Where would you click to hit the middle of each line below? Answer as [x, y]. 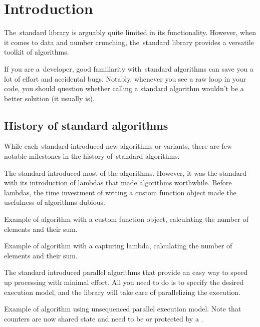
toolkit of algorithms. [37, 52]
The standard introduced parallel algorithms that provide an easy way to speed [126, 272]
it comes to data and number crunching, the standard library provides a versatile [129, 42]
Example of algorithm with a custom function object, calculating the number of [126, 219]
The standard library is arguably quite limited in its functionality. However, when [130, 32]
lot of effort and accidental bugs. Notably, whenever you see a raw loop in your [125, 78]
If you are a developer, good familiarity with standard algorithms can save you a [129, 68]
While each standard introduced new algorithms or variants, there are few [118, 146]
